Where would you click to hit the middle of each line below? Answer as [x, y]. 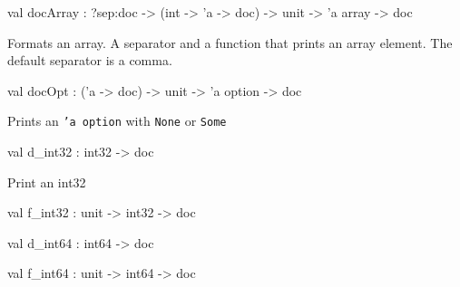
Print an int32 [47, 182]
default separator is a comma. [90, 60]
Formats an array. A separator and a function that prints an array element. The [230, 42]
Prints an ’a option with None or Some [117, 121]
